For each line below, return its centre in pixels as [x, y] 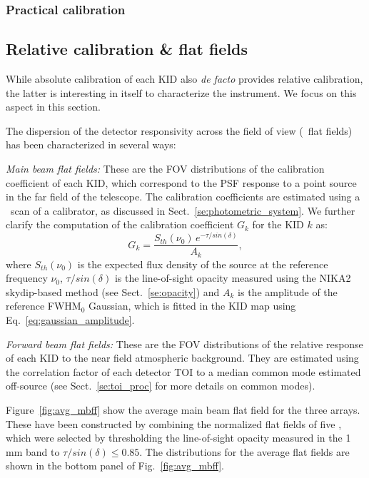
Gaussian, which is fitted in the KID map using [192, 306]
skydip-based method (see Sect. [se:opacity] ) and [113, 291]
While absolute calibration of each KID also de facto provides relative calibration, [184, 79]
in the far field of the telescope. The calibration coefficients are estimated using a [183, 197]
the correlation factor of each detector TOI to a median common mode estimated [183, 371]
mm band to [33, 451]
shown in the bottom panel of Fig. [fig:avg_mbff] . [115, 466]
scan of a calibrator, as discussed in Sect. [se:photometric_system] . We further [183, 210]
